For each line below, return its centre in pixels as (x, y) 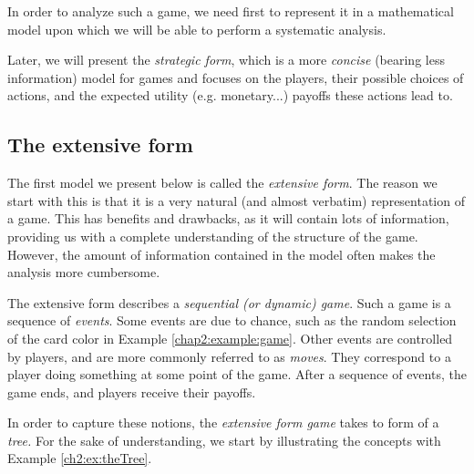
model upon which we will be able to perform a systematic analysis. (197, 29)
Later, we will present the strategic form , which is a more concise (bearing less (226, 60)
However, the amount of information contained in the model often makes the (222, 254)
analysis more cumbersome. (84, 272)
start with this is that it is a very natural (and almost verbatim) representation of (236, 200)
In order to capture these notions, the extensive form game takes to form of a (223, 422)
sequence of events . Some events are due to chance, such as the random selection (232, 320)
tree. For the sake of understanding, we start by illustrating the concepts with (224, 440)
